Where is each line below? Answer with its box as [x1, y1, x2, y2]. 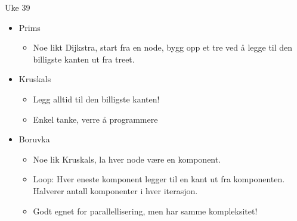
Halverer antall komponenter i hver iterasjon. [33, 184, 198, 197]
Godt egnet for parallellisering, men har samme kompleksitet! [33, 204, 258, 217]
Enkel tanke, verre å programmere [33, 113, 158, 125]
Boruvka [18, 133, 50, 145]
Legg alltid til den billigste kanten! [33, 92, 160, 105]
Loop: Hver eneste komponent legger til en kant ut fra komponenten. [33, 173, 285, 185]
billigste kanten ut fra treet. [33, 52, 135, 65]
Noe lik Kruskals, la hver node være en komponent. [33, 152, 221, 165]
